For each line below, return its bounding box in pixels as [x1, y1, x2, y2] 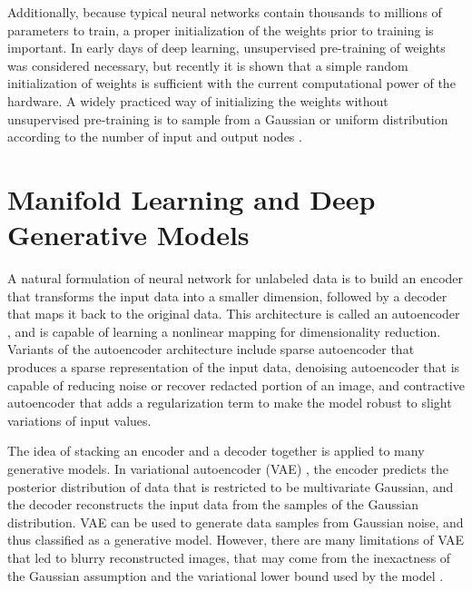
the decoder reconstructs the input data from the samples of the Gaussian [7, 495, 418, 514]
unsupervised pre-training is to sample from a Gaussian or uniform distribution [7, 109, 448, 128]
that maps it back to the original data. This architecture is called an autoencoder [7, 304, 460, 323]
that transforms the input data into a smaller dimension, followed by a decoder [7, 286, 447, 305]
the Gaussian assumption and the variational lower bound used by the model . [7, 566, 444, 585]
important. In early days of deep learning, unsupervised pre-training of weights [7, 38, 446, 57]
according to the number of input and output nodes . [7, 127, 302, 146]
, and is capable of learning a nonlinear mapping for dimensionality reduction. [7, 321, 441, 340]
